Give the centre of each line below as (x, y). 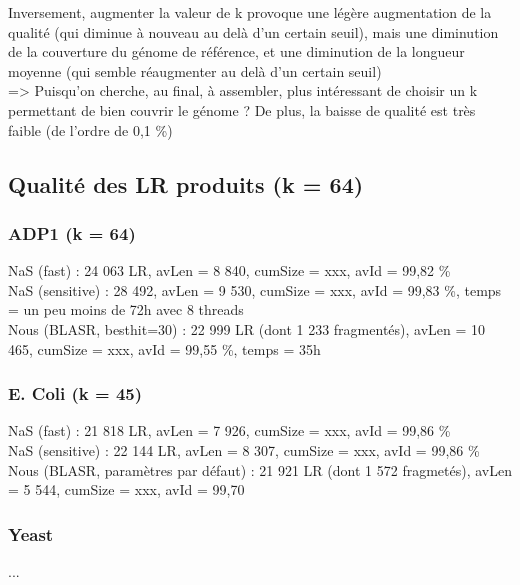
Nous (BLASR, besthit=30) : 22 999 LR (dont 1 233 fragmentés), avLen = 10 (247, 328)
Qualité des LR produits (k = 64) (186, 183)
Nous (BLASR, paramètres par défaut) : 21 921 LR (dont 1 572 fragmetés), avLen (260, 469)
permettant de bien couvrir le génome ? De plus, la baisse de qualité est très (242, 109)
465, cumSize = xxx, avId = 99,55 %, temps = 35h (164, 348)
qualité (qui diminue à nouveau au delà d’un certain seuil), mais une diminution (253, 31)
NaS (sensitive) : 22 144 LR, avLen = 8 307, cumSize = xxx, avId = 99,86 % (244, 449)
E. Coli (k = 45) (75, 393)
